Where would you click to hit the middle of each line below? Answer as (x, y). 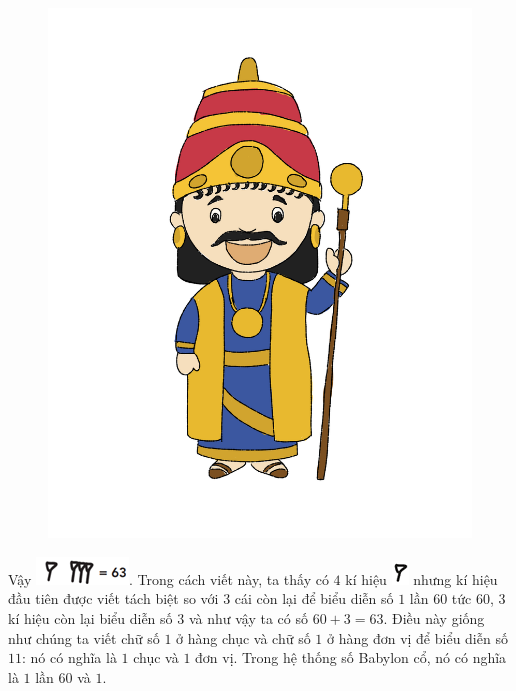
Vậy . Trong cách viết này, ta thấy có (168, 578)
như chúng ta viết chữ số (84, 637)
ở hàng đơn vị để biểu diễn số (417, 637)
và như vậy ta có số (248, 617)
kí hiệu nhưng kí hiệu (421, 578)
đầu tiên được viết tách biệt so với (113, 598)
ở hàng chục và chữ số (243, 637)
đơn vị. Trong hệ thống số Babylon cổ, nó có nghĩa (351, 657)
